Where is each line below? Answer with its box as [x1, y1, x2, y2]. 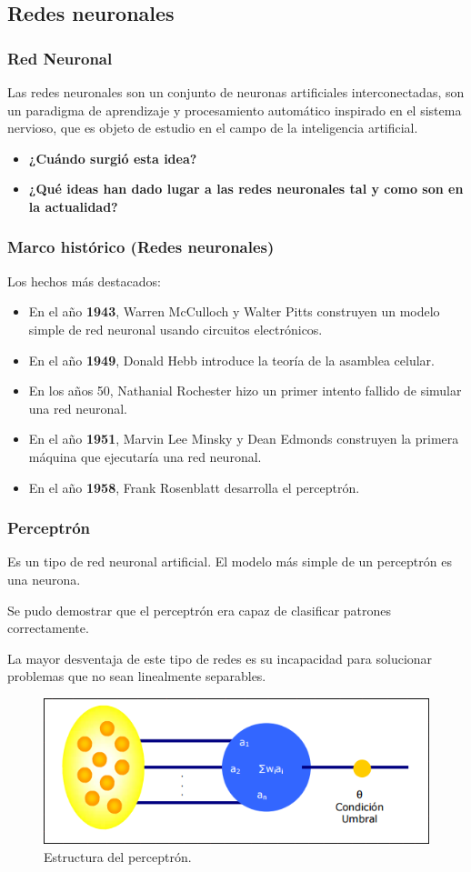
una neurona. [7, 569, 81, 588]
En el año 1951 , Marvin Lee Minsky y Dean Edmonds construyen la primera [28, 429, 459, 448]
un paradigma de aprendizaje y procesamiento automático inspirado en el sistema [7, 100, 462, 119]
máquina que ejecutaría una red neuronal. [28, 446, 262, 466]
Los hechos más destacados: [7, 271, 161, 290]
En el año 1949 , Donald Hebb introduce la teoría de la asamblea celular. [28, 350, 435, 369]
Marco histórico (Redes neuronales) [7, 236, 275, 258]
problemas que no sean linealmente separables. [7, 667, 266, 686]
